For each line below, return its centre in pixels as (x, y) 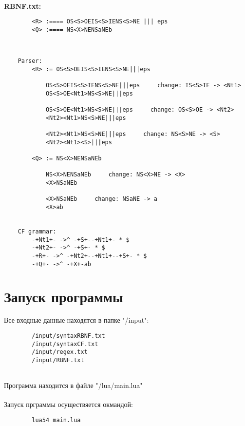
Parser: (30, 61)
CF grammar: (37, 231)
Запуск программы (64, 297)
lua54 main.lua (56, 420)
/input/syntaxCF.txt (65, 344)
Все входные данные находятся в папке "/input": (76, 320)
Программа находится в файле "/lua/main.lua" (73, 385)
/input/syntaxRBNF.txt (68, 336)
